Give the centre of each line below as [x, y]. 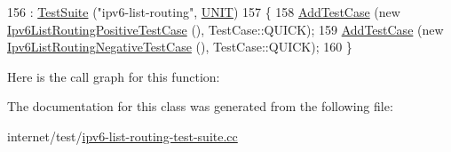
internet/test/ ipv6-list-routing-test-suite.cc [123, 136]
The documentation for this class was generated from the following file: [200, 106]
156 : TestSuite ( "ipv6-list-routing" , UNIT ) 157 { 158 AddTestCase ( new [204, 12]
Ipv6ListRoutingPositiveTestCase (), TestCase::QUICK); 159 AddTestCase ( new [225, 29]
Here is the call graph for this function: [114, 76]
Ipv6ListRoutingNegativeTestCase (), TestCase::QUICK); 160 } [180, 47]
